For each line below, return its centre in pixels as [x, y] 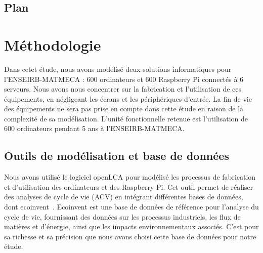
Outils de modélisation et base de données [117, 156]
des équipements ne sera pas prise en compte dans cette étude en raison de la [124, 109]
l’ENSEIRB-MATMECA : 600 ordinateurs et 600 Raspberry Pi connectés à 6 [124, 79]
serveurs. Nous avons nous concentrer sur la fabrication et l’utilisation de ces [123, 89]
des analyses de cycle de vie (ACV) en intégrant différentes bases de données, [124, 197]
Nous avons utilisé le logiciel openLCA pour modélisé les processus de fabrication [130, 177]
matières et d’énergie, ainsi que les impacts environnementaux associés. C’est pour [131, 226]
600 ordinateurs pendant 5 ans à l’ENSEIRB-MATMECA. [94, 128]
